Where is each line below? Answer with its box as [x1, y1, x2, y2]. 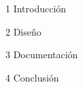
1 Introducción [5, 1, 67, 15]
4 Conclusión [5, 70, 59, 84]
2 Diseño [5, 24, 41, 38]
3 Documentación [5, 47, 78, 62]
